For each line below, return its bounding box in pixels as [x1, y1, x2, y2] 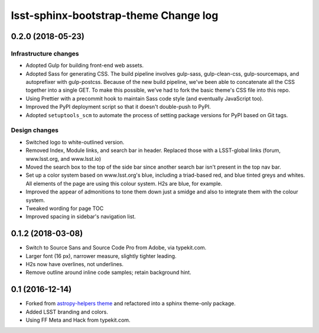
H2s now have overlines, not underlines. [25, 261, 124, 267]
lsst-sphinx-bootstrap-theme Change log [11, 9, 219, 22]
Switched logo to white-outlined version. [25, 138, 125, 146]
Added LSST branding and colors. [25, 308, 109, 315]
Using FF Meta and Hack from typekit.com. [25, 316, 131, 324]
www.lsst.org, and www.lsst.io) [25, 155, 102, 162]
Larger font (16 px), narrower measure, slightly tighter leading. [25, 252, 177, 260]
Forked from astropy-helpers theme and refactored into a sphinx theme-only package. [25, 300, 236, 307]
